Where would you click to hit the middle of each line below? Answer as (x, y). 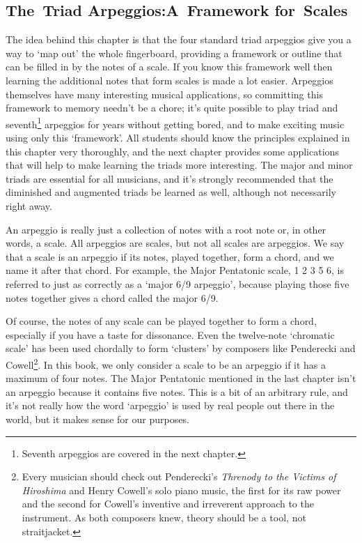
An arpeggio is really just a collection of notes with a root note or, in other (166, 229)
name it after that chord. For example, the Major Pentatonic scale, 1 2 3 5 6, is (175, 270)
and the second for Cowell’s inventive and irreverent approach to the (168, 504)
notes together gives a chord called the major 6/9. (112, 297)
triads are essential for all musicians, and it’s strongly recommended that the (170, 178)
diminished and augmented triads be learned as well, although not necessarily (171, 192)
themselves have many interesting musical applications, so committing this (164, 94)
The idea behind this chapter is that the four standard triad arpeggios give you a (179, 39)
